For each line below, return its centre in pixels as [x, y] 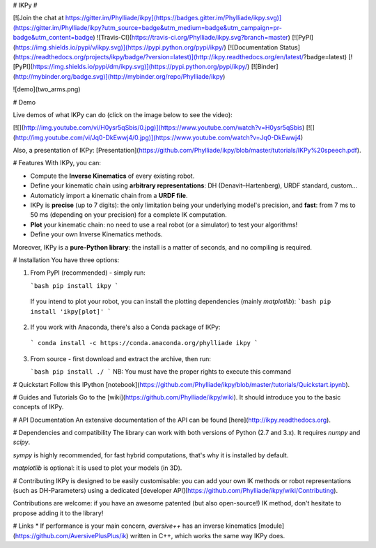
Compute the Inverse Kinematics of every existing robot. [112, 176]
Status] [290, 47]
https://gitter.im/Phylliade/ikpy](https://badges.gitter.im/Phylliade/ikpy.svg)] [173, 18]
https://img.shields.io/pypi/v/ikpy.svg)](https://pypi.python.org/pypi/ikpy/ [119, 47]
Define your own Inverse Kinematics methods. [96, 234]
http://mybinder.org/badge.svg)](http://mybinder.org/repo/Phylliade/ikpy [119, 76]
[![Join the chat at [38, 18]
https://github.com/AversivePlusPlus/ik [71, 535]
